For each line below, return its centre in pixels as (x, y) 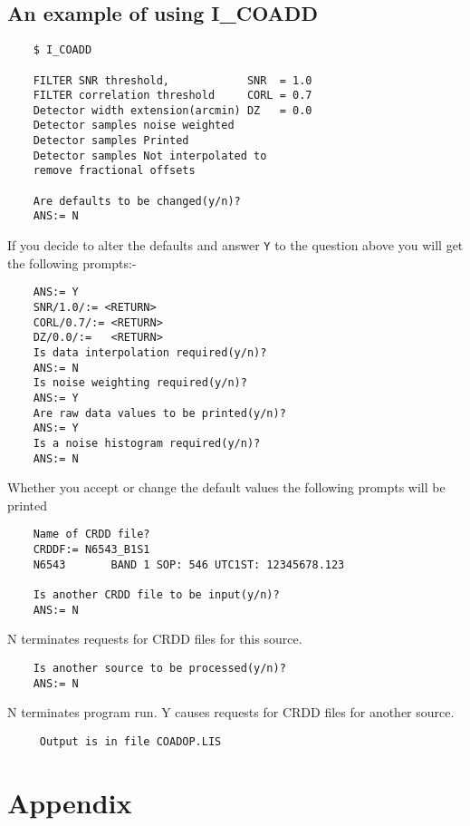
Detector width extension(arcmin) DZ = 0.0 (173, 110)
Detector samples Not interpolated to (150, 155)
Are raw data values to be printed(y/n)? (159, 413)
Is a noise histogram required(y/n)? (147, 443)
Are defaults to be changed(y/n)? (137, 201)
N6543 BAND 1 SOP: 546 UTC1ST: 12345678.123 (189, 564)
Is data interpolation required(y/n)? (150, 352)
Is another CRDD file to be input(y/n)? (156, 595)
